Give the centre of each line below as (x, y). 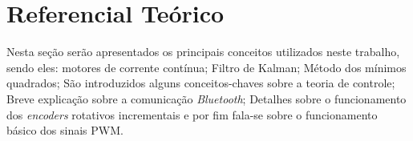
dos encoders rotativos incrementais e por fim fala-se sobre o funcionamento (192, 114)
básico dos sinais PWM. (65, 130)
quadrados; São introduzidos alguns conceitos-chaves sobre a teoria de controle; (201, 83)
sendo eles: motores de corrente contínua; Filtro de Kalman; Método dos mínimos (206, 67)
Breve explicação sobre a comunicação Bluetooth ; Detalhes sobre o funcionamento (206, 98)
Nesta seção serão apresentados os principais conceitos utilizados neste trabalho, (203, 52)
